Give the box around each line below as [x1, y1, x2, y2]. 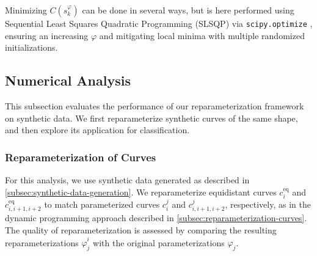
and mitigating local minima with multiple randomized [99, 29, 305, 42]
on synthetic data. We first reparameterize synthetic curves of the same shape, [5, 111, 298, 124]
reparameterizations [5, 236, 79, 249]
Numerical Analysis [5, 71, 131, 90]
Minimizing [5, 4, 47, 16]
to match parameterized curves [44, 198, 160, 211]
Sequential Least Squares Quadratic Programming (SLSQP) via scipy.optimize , [5, 17, 313, 29]
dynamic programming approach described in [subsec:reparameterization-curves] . [5, 211, 307, 224]
